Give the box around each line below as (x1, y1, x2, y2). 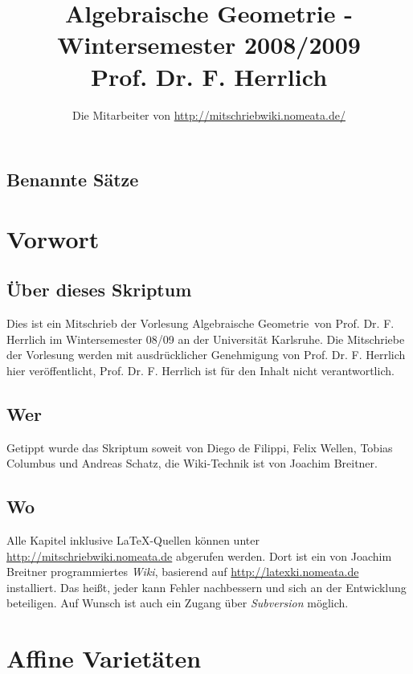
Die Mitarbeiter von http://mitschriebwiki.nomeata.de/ (72, 106, 346, 123)
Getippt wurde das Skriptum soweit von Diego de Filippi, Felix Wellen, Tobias (6, 439, 393, 455)
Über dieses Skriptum (6, 277, 192, 302)
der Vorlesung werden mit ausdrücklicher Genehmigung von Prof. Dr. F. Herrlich (6, 346, 406, 363)
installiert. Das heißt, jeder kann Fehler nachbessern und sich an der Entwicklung (6, 578, 407, 595)
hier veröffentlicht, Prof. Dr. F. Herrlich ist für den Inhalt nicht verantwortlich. (6, 362, 395, 378)
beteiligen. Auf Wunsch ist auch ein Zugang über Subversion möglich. (6, 594, 349, 611)
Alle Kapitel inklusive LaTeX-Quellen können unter (6, 532, 260, 549)
